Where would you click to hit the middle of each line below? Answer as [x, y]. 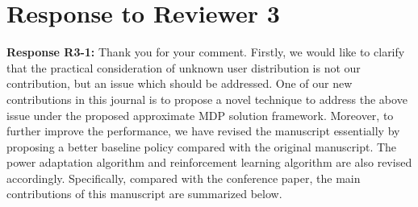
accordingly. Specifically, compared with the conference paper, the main [184, 178]
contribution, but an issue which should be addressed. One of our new [180, 83]
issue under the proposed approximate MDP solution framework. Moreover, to [200, 115]
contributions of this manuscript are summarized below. [144, 194]
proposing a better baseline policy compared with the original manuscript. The [202, 146]
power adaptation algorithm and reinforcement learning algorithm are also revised [209, 162]
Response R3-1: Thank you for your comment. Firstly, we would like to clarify [206, 52]
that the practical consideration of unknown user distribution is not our [184, 67]
